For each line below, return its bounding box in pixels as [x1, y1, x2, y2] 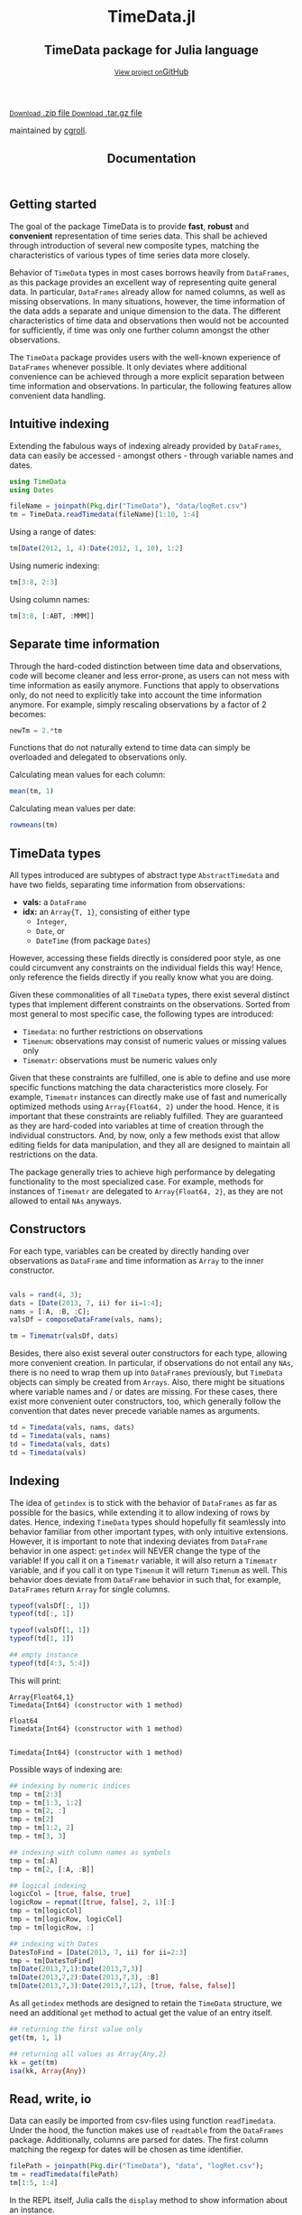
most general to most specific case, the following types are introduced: [9, 1009, 274, 1019]
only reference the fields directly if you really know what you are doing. [9, 972, 274, 982]
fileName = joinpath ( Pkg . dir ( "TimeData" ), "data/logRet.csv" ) [9, 501, 248, 511]
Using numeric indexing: [9, 560, 100, 571]
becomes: [9, 708, 47, 719]
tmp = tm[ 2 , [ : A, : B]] [9, 1865, 95, 1874]
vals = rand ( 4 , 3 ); [9, 1290, 83, 1299]
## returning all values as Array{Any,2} [9, 2049, 168, 2059]
